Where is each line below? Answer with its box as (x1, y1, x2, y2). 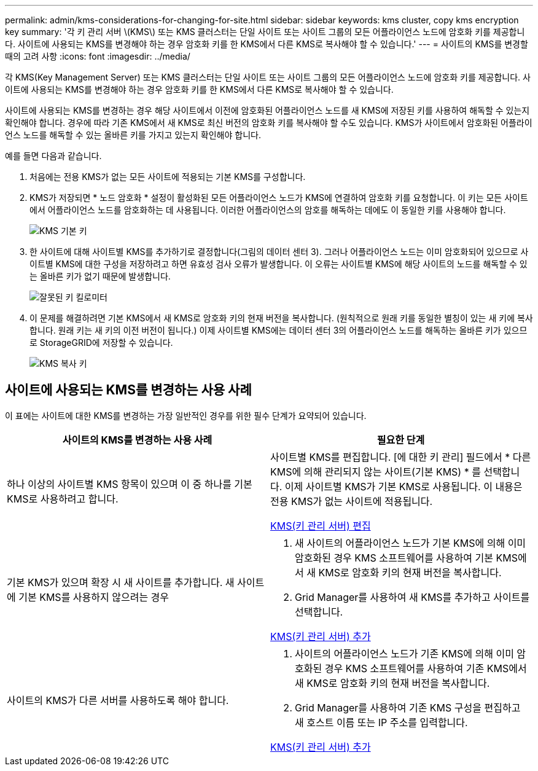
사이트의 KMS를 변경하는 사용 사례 (62, 433, 212, 446)
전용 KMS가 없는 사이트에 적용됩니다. (270, 495, 433, 507)
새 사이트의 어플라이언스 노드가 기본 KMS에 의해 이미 (295, 536, 526, 549)
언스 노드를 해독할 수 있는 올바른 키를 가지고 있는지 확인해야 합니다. (5, 130, 261, 140)
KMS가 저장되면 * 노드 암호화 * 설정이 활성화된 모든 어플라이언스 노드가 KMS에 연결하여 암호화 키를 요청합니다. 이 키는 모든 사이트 (29, 192, 528, 203)
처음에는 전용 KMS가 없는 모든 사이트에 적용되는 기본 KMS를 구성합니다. (29, 171, 306, 182)
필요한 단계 (376, 433, 425, 446)
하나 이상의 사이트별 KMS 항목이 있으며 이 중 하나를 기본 (7, 477, 252, 490)
